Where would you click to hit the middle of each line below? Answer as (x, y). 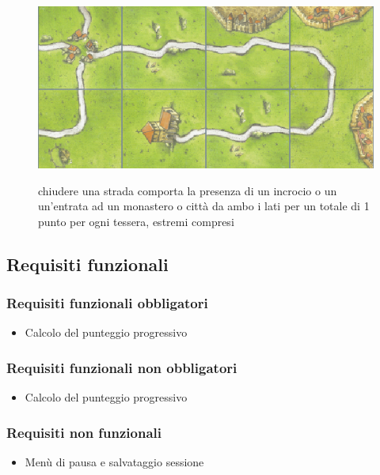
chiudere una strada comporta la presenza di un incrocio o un (188, 190)
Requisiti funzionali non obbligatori (122, 367)
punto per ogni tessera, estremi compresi (136, 221)
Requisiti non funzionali (84, 432)
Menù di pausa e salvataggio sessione (114, 461)
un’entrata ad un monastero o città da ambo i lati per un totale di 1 (204, 206)
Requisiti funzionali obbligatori (107, 303)
